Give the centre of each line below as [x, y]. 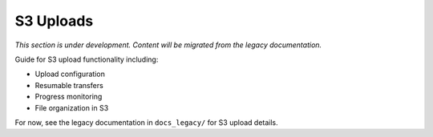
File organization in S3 [72, 107]
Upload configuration [70, 74]
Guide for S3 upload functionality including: [87, 59]
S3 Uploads [54, 21]
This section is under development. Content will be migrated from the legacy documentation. [168, 45]
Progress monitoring [69, 97]
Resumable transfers [69, 85]
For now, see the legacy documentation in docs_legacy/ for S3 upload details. [146, 122]
